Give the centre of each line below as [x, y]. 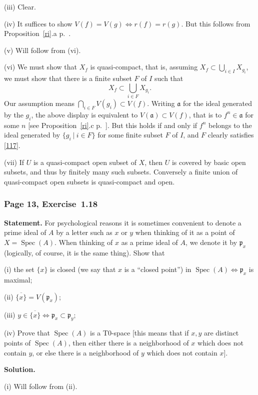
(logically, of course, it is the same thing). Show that [84, 252]
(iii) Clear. [20, 6]
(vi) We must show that [40, 67]
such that [169, 78]
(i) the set [19, 269]
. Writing [161, 103]
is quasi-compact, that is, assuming [144, 67]
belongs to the [230, 125]
